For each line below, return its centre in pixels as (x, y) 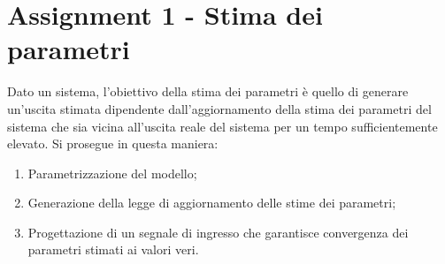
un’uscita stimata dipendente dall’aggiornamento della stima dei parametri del (219, 108)
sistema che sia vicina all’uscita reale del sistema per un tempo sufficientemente (222, 126)
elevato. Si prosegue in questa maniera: (113, 143)
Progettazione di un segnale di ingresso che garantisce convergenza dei (218, 232)
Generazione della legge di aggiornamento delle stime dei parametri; (212, 203)
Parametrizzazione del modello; (112, 173)
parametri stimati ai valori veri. (113, 249)
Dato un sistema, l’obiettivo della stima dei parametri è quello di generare (208, 91)
